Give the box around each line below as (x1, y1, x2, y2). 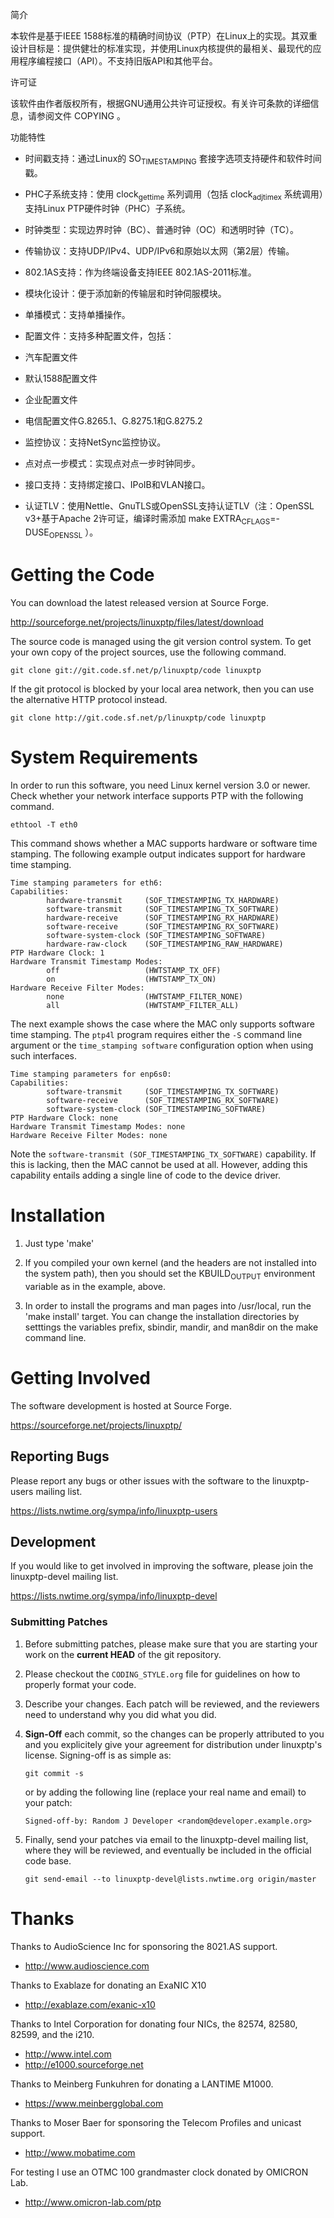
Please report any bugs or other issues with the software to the (10, 1474, 270, 1487)
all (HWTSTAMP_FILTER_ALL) (46, 1001, 240, 1011)
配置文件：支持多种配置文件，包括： (24, 329, 175, 342)
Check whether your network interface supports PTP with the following (10, 790, 304, 802)
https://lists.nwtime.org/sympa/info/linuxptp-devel (10, 1590, 218, 1602)
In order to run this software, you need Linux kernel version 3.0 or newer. (10, 779, 311, 792)
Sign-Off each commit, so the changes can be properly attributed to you (24, 1728, 325, 1740)
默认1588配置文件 (24, 372, 98, 384)
